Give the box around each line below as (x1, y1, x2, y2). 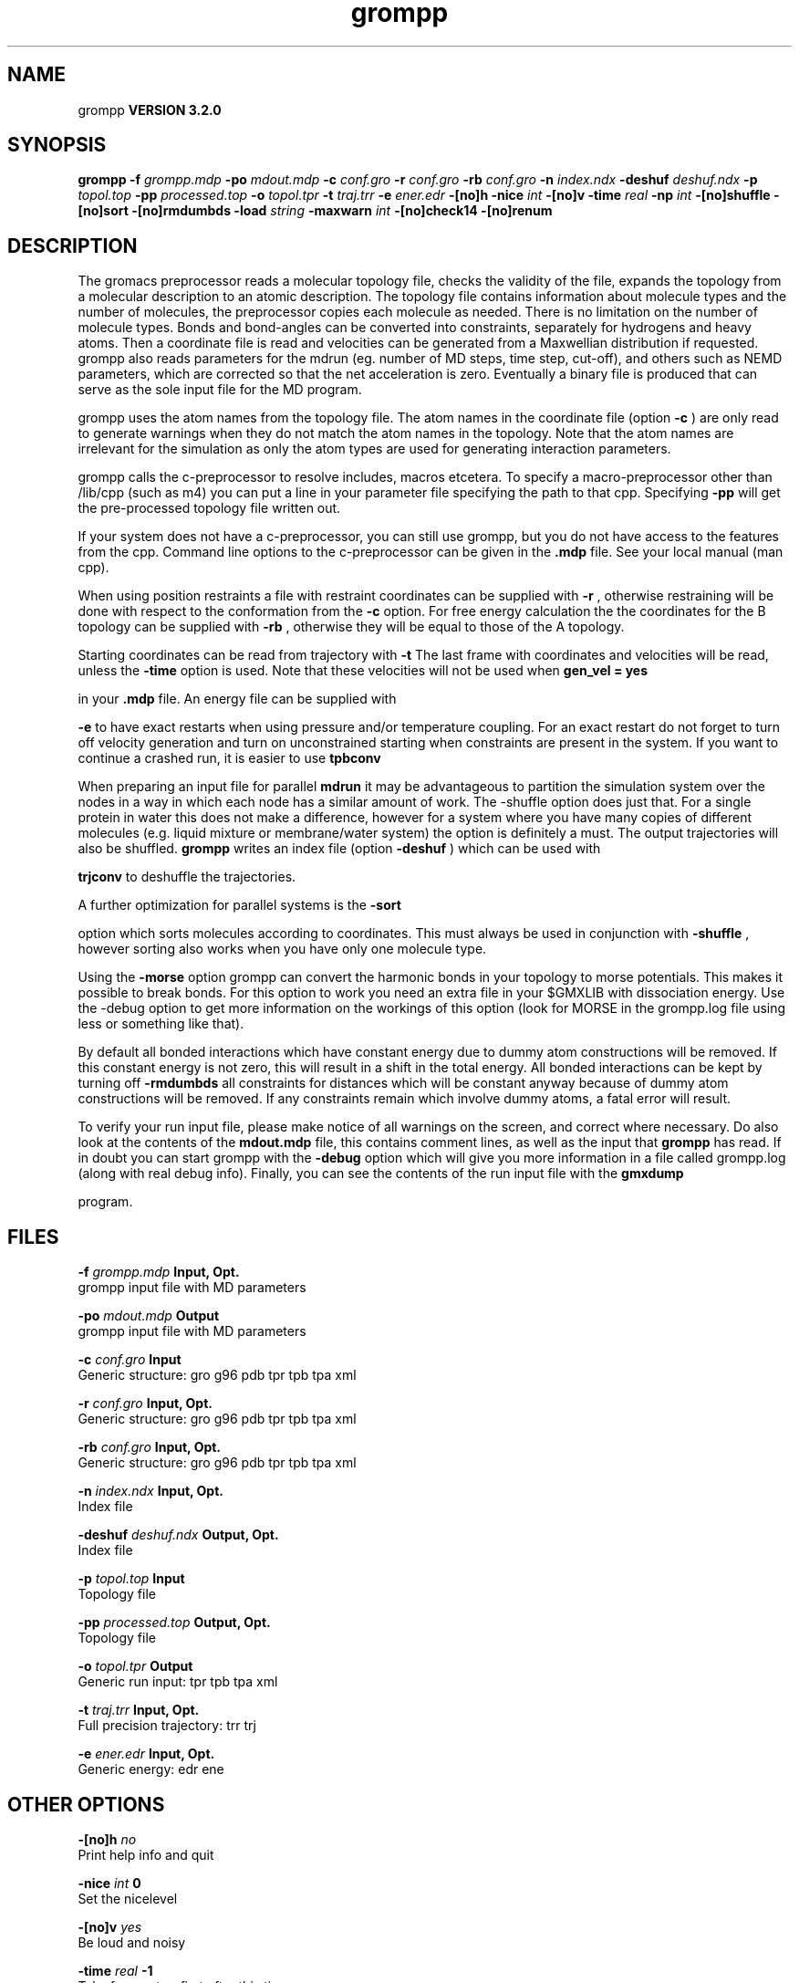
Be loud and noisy (78, 1934, 186, 1950)
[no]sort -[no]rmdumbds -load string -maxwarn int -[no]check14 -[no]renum (78, 203, 553, 219)
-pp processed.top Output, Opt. (78, 1614, 271, 1631)
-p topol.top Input (78, 1571, 185, 1587)
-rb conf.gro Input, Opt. (78, 1439, 222, 1456)
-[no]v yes (78, 1918, 142, 1935)
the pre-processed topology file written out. (78, 500, 341, 517)
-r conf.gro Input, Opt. (78, 1395, 213, 1412)
